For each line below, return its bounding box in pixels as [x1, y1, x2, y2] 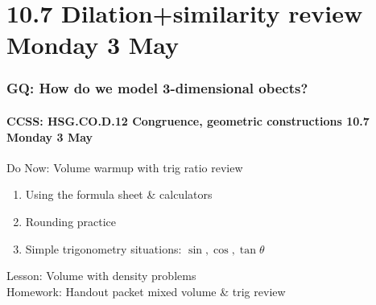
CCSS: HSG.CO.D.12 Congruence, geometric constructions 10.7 [6, 113, 370, 129]
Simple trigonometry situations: [25, 240, 182, 257]
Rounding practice [25, 212, 117, 229]
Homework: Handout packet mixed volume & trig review [6, 282, 286, 299]
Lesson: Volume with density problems [6, 267, 196, 284]
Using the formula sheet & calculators [25, 186, 213, 203]
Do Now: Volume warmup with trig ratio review [6, 159, 243, 175]
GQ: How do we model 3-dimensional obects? [6, 78, 308, 98]
